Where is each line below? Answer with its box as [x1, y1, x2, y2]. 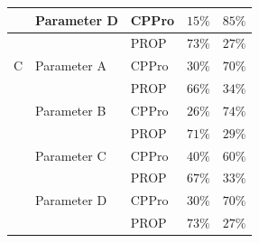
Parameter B [35, 100, 106, 119]
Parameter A [35, 56, 106, 75]
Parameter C [35, 145, 106, 164]
